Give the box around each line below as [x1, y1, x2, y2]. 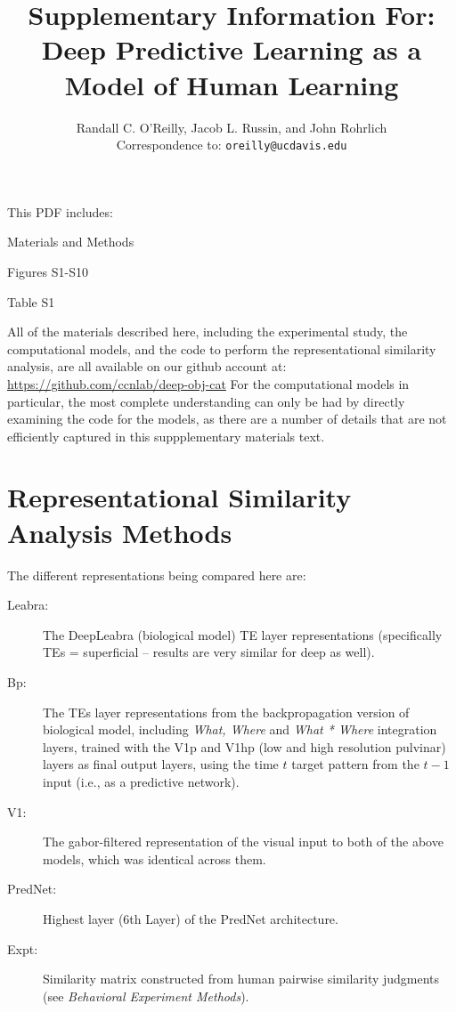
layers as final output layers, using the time [43, 755, 279, 773]
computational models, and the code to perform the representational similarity [7, 339, 436, 358]
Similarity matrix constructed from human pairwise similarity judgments [43, 969, 440, 988]
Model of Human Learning [64, 66, 399, 102]
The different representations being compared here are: [7, 565, 306, 584]
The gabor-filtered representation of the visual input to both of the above [43, 832, 444, 851]
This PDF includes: [7, 202, 113, 221]
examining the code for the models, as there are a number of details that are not [7, 409, 447, 428]
